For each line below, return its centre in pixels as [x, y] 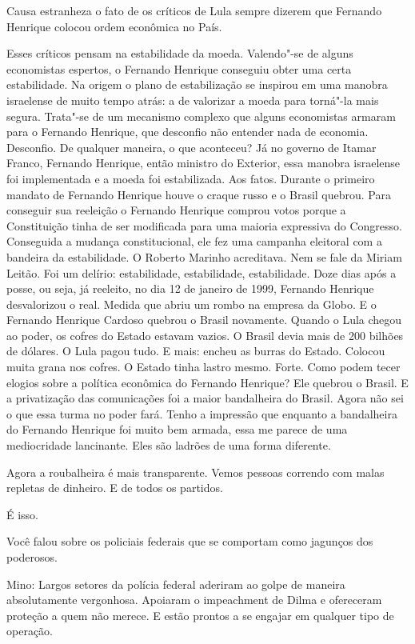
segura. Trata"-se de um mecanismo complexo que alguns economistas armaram [201, 116]
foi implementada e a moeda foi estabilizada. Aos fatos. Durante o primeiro [191, 178]
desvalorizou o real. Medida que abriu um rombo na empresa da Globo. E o [192, 304]
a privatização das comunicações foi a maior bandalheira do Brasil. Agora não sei [205, 398]
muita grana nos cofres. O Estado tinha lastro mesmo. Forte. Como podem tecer [204, 367]
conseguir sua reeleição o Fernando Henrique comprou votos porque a [176, 210]
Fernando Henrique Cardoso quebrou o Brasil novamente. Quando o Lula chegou [204, 320]
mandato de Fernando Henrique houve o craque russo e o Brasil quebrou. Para [199, 194]
